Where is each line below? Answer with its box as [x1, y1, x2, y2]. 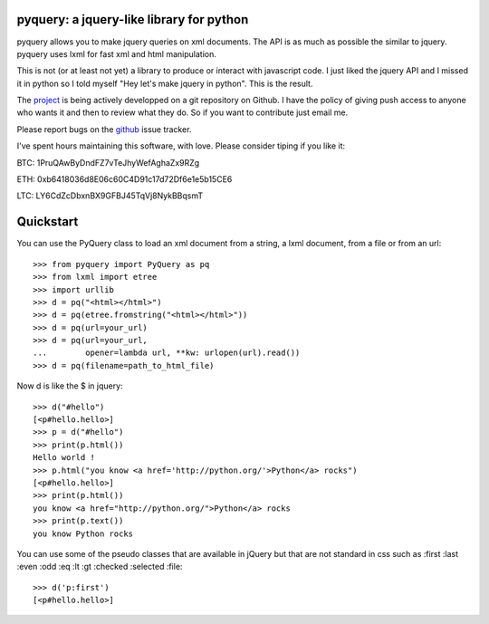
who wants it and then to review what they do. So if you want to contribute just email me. [16, 107, 349, 118]
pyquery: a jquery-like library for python [16, 12, 249, 27]
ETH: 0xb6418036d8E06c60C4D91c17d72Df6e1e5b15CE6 [16, 174, 233, 185]
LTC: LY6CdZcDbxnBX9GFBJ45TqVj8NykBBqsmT [16, 190, 204, 201]
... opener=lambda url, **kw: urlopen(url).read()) [33, 348, 301, 358]
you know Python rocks [33, 528, 134, 539]
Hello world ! [33, 453, 95, 463]
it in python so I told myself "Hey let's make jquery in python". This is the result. [16, 78, 313, 89]
